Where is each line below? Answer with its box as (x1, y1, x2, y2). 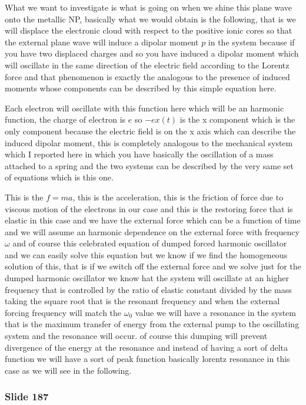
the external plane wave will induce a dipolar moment (5, 35, 199, 48)
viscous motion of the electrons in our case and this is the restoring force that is (5, 202, 293, 215)
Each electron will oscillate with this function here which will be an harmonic (5, 101, 284, 114)
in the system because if (208, 35, 295, 48)
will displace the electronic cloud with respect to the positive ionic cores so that (5, 24, 292, 37)
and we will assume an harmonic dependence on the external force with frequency (5, 225, 300, 238)
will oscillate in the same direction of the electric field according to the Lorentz (5, 58, 290, 71)
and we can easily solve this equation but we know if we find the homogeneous (5, 248, 288, 261)
